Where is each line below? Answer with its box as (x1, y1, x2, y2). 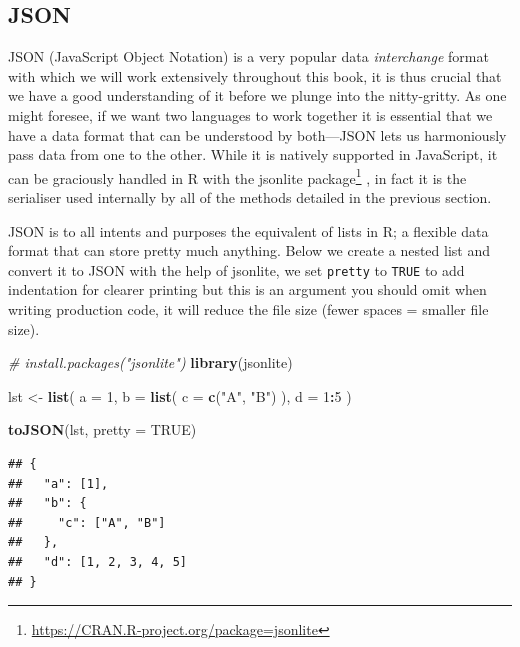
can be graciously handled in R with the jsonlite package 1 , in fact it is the (8, 164, 467, 188)
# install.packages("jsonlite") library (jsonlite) (8, 352, 293, 373)
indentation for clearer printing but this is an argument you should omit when (8, 279, 487, 300)
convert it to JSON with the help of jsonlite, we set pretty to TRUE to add (8, 259, 465, 280)
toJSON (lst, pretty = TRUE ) (8, 419, 197, 440)
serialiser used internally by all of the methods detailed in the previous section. (8, 187, 492, 208)
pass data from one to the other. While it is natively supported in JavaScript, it (8, 144, 498, 165)
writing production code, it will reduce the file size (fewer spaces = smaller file (8, 299, 489, 320)
